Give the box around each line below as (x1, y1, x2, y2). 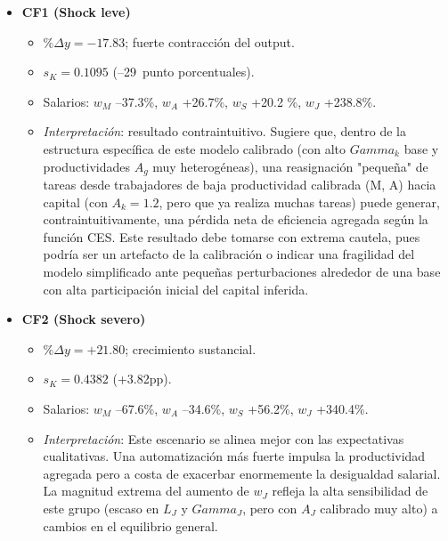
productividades (43, 157, 130, 175)
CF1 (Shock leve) (21, 3, 131, 20)
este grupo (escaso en (43, 498, 159, 517)
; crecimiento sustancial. (125, 339, 257, 358)
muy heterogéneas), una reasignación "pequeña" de (152, 157, 428, 175)
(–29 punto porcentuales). (112, 62, 255, 81)
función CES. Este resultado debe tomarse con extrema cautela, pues (43, 227, 420, 246)
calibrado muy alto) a (320, 498, 438, 517)
